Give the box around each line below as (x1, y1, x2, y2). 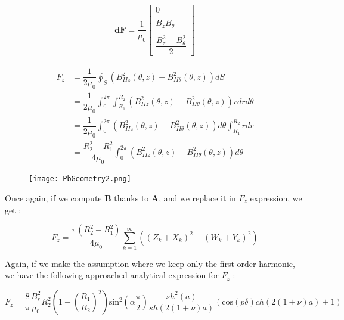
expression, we (250, 191, 302, 204)
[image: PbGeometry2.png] (29, 175, 131, 184)
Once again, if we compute (5, 191, 102, 204)
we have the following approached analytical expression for (5, 269, 219, 281)
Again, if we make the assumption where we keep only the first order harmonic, (5, 257, 295, 269)
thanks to (114, 191, 149, 204)
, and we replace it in (159, 191, 236, 204)
